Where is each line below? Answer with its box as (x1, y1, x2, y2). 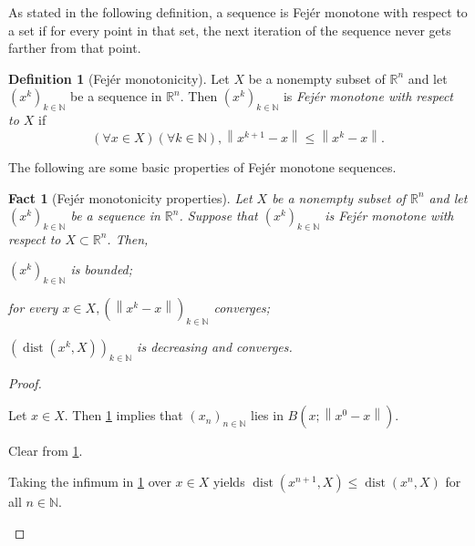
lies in (251, 406, 284, 425)
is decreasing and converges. (137, 337, 293, 356)
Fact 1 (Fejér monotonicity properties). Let (8, 188, 253, 207)
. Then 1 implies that (64, 406, 183, 425)
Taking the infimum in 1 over (8, 472, 171, 491)
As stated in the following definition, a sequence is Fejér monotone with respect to (8, 3, 468, 21)
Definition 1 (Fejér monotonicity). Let (8, 68, 230, 88)
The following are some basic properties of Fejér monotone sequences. (8, 157, 397, 176)
